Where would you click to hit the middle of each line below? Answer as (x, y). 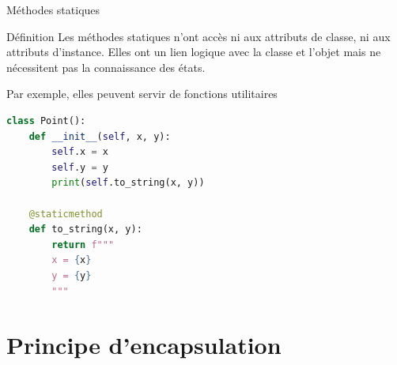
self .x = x (80, 152)
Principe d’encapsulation (144, 345)
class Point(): (46, 120)
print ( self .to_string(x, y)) (128, 183)
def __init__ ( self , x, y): (100, 136)
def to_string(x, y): (85, 230)
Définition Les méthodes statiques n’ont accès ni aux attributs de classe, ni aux (198, 36)
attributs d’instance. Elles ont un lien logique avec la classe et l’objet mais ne (194, 52)
